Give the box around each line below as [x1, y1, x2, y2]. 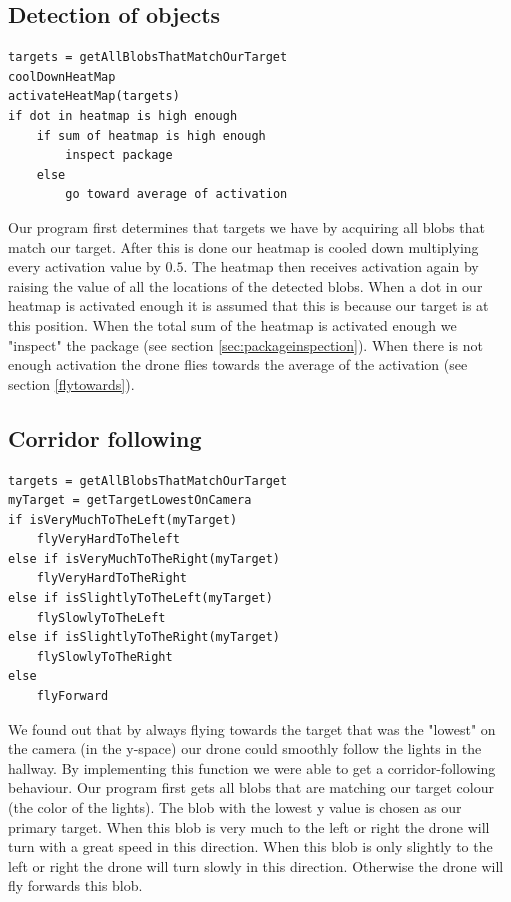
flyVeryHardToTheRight [36, 571, 187, 586]
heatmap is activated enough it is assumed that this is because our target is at [8, 295, 489, 316]
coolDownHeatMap [8, 69, 116, 84]
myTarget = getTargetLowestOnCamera [8, 493, 252, 508]
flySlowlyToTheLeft [36, 610, 166, 625]
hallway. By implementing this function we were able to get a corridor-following [8, 757, 496, 778]
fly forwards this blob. [8, 875, 143, 896]
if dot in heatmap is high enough [8, 108, 238, 123]
